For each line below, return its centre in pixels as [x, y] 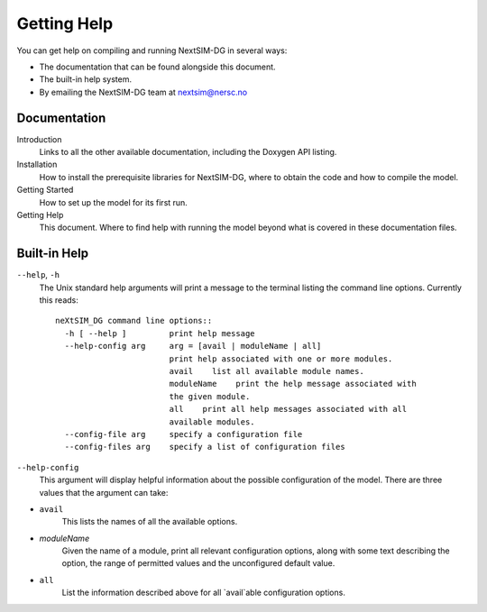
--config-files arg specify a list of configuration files [205, 447]
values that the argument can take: [104, 492]
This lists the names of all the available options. [150, 522]
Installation [37, 164]
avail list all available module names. [266, 371]
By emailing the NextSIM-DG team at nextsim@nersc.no [143, 92]
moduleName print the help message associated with [293, 384]
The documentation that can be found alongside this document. [157, 67]
